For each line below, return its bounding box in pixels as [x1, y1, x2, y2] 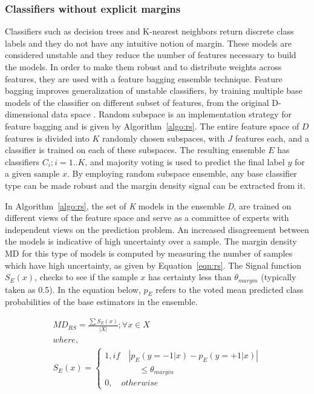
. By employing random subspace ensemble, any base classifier [67, 167, 297, 180]
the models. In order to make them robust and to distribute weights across [5, 61, 282, 73]
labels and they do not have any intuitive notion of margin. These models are [5, 36, 292, 49]
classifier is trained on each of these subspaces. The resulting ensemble [5, 143, 266, 156]
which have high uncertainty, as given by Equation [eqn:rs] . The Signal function [5, 258, 302, 271]
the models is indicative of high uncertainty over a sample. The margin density [5, 235, 297, 248]
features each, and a [235, 131, 309, 144]
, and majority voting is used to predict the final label [85, 155, 285, 168]
